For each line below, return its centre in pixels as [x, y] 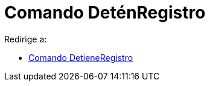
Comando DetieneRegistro [81, 57]
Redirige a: [26, 39]
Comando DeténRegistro [105, 13]
